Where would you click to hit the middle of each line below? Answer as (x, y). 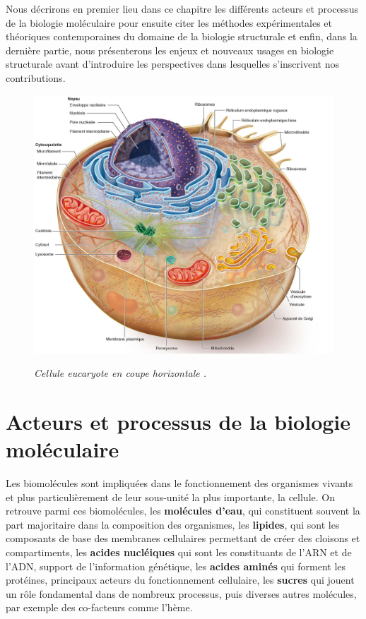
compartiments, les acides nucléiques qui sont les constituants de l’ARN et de (179, 552)
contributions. (36, 77)
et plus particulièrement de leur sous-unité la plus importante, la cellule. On (170, 497)
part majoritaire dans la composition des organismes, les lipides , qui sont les (173, 524)
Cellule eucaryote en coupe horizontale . (120, 373)
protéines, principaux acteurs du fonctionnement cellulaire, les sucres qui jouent (180, 580)
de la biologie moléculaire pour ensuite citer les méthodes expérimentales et (169, 22)
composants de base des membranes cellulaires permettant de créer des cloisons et (183, 538)
